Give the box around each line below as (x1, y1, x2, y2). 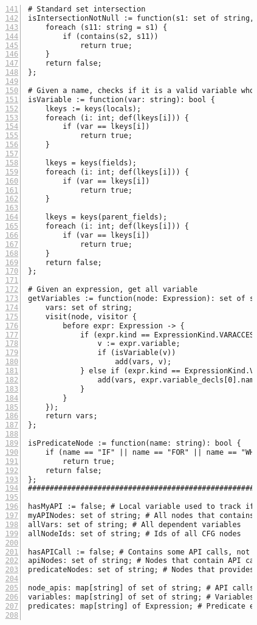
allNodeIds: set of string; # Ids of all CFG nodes (28, 529, 241, 538)
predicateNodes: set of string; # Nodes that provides (28, 565, 255, 575)
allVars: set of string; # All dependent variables (28, 520, 241, 529)
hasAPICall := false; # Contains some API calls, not (28, 547, 250, 556)
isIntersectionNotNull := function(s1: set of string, (28, 13, 255, 22)
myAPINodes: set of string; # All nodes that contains (28, 511, 255, 520)
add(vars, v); (115, 357, 172, 367)
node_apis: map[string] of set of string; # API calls (28, 584, 255, 592)
